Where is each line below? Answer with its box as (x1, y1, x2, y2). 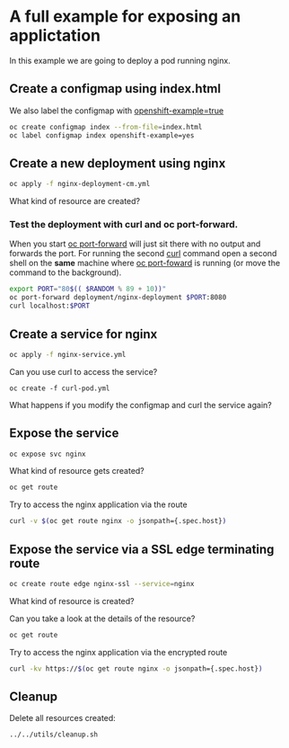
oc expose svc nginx (9, 450, 87, 459)
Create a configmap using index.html (9, 81, 222, 96)
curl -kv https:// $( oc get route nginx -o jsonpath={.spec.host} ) (9, 663, 263, 673)
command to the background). (9, 267, 122, 278)
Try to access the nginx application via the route (9, 499, 188, 510)
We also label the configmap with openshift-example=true (9, 105, 224, 116)
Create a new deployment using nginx (9, 156, 226, 171)
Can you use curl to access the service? (9, 366, 158, 377)
